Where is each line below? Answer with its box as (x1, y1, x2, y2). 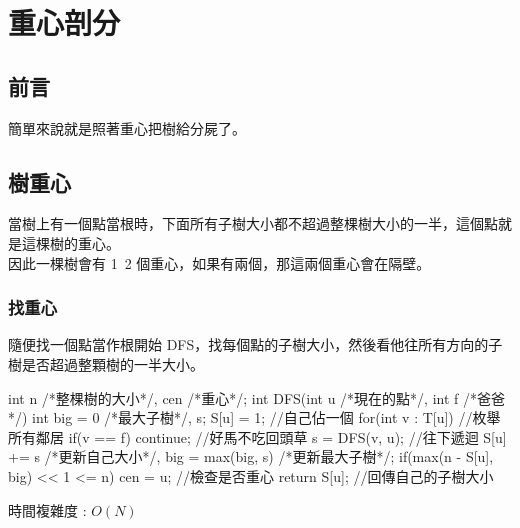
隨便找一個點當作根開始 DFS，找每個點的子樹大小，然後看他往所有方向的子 (8, 334, 503, 355)
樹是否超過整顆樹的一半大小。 (8, 353, 204, 374)
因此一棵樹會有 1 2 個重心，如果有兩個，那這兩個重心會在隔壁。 (8, 252, 431, 273)
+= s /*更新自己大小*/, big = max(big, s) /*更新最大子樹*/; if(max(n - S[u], (8, 446, 494, 467)
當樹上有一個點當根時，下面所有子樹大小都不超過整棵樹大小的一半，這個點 (8, 213, 498, 234)
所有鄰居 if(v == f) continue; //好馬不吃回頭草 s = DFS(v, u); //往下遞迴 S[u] (8, 426, 507, 447)
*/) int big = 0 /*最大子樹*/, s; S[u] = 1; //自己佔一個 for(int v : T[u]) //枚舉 (8, 407, 501, 428)
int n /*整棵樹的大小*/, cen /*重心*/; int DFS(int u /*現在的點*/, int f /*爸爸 (8, 387, 506, 408)
